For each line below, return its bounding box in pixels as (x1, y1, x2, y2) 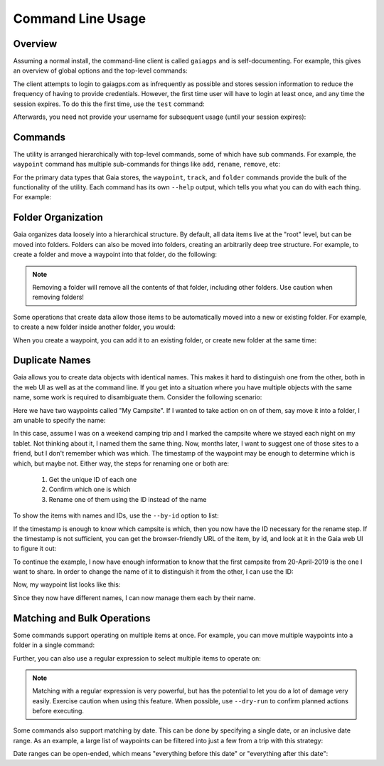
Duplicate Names (13, 355, 92, 367)
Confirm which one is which (48, 485, 131, 494)
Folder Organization (13, 211, 103, 224)
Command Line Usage (13, 11, 146, 26)
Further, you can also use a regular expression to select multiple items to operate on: (13, 654, 261, 662)
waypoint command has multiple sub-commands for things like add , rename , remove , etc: (13, 160, 281, 169)
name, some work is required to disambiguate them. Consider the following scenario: (13, 393, 262, 402)
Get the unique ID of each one (48, 475, 137, 483)
